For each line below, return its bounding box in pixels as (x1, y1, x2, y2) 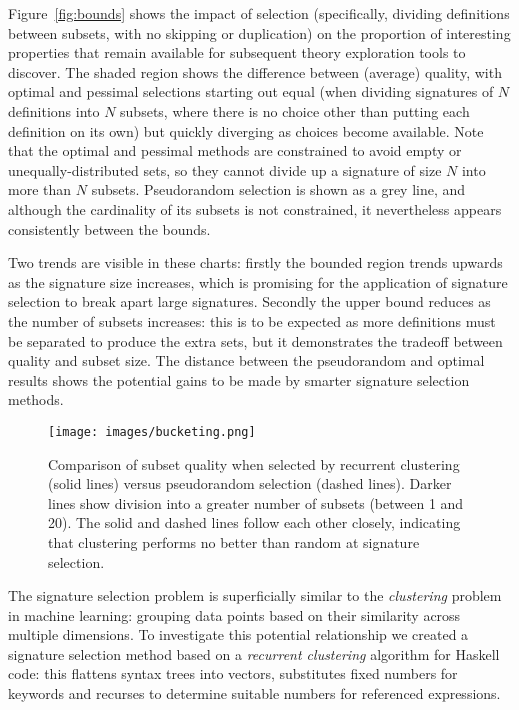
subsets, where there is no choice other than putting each (120, 100, 470, 121)
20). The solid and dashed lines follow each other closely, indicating (48, 512, 461, 533)
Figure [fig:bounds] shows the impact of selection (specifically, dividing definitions (8, 3, 510, 23)
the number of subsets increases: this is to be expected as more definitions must (8, 310, 496, 331)
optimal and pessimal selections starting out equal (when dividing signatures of (8, 81, 494, 102)
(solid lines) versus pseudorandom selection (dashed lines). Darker (48, 473, 452, 494)
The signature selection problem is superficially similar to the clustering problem (8, 585, 502, 606)
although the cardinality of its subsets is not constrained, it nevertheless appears (8, 198, 502, 219)
